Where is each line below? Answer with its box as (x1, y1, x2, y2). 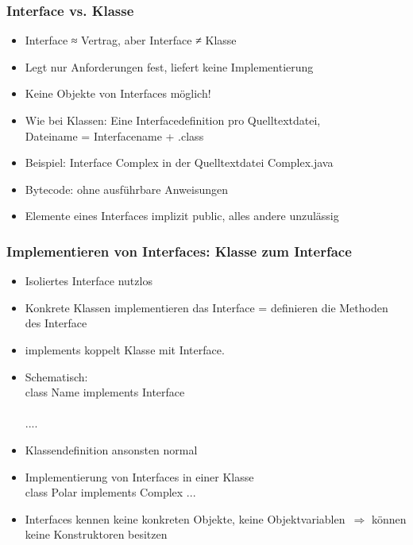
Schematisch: (25, 368, 88, 385)
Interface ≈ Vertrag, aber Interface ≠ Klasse (25, 32, 237, 48)
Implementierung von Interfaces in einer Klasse (25, 468, 254, 485)
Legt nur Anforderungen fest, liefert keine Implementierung (25, 58, 314, 75)
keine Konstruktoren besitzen (25, 526, 168, 543)
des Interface (25, 315, 87, 331)
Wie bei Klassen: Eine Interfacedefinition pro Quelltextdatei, (25, 112, 321, 128)
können (371, 510, 407, 527)
